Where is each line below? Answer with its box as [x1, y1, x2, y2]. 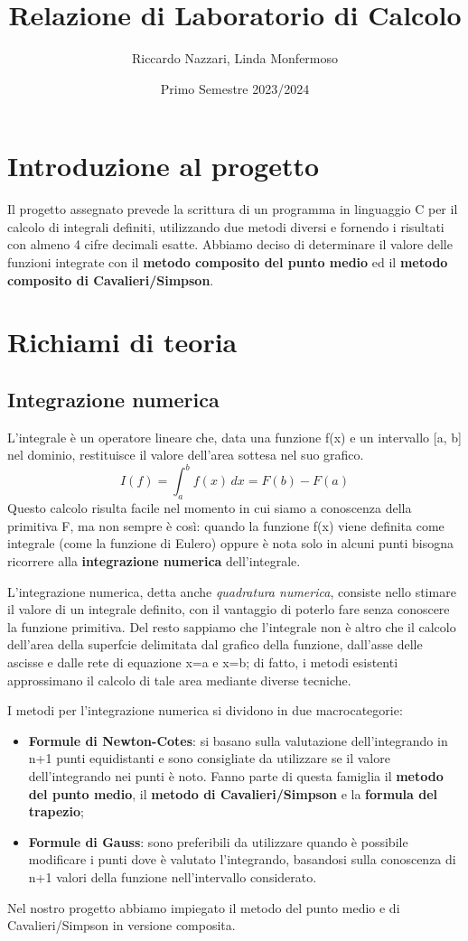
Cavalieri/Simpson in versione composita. [7, 916, 236, 935]
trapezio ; [28, 802, 84, 821]
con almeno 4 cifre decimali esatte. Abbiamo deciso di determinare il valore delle [7, 235, 453, 254]
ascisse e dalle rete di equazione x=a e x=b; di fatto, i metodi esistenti [7, 653, 398, 672]
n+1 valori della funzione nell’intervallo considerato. [28, 867, 317, 886]
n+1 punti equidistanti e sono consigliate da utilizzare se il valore [28, 749, 390, 768]
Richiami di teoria [7, 323, 238, 360]
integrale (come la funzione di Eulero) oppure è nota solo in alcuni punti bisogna [7, 534, 454, 553]
